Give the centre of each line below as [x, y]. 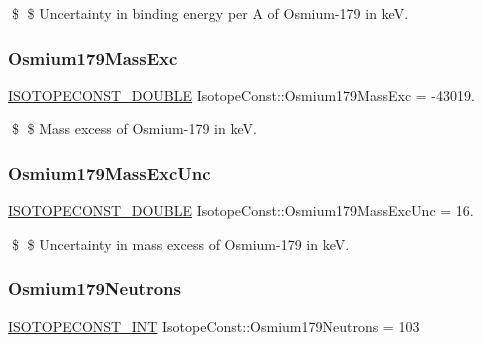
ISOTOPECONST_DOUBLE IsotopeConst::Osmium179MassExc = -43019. [241, 94]
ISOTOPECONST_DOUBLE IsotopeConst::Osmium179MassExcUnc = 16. [241, 210]
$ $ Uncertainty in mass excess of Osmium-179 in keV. [180, 243]
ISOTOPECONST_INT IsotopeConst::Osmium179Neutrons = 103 [214, 325]
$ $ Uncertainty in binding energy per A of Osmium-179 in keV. [210, 13]
